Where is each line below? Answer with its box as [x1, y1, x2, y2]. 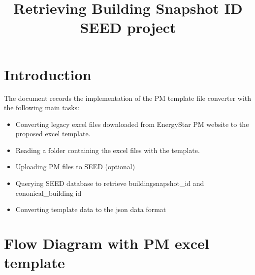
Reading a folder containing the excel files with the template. [15, 145, 200, 155]
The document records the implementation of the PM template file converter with [4, 92, 252, 103]
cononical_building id [15, 187, 82, 198]
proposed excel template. [15, 128, 91, 139]
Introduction [4, 64, 92, 84]
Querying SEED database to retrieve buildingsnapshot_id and [15, 178, 204, 188]
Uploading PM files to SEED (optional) [15, 161, 135, 172]
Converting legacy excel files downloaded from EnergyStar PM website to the [15, 119, 249, 129]
